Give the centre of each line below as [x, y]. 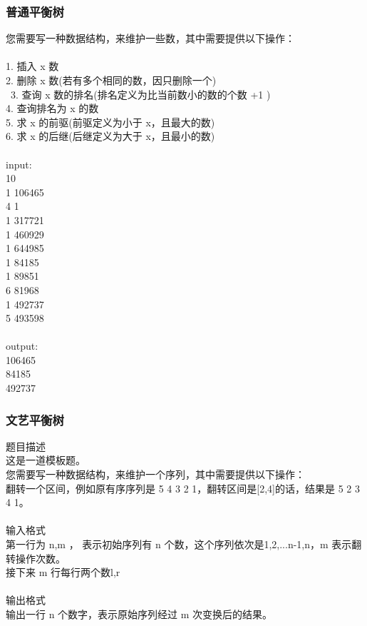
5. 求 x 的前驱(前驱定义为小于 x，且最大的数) [110, 122]
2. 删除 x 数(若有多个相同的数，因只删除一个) [111, 80]
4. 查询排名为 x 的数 [52, 108]
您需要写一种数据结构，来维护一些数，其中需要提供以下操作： [150, 38]
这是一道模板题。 [46, 460]
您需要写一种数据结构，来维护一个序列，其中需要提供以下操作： [155, 474]
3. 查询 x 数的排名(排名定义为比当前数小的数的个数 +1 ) [140, 94]
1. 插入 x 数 [32, 66]
